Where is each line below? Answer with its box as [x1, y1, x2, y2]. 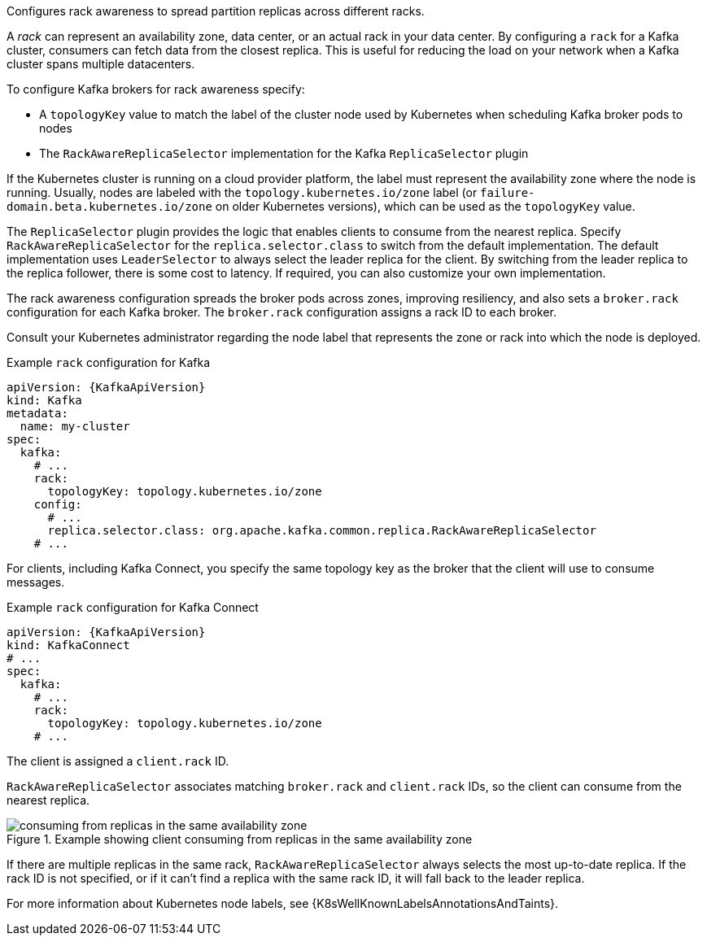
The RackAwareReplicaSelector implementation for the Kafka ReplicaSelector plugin [39, 146, 529, 160]
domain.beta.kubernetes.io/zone [7, 200, 212, 213]
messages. [7, 575, 65, 589]
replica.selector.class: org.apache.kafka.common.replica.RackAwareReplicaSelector [47, 524, 596, 537]
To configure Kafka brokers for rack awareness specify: [7, 82, 305, 96]
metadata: [7, 407, 68, 420]
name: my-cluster [20, 420, 130, 433]
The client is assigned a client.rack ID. [7, 754, 229, 768]
